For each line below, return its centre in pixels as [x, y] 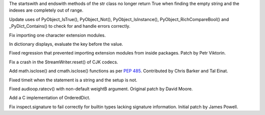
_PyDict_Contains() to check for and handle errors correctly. [70, 26]
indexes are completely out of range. [46, 10]
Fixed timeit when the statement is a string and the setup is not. [73, 80]
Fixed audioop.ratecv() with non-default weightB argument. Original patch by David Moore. [101, 89]
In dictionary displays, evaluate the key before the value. [66, 44]
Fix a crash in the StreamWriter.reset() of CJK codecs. [64, 62]
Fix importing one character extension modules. [57, 35]
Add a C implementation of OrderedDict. [50, 98]
